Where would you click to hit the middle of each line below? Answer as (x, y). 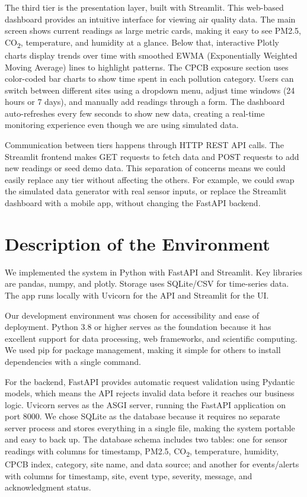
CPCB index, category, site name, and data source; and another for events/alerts (152, 464)
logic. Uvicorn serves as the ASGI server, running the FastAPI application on (145, 404)
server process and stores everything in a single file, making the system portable (150, 427)
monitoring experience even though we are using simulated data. (122, 125)
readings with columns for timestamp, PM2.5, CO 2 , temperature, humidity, (142, 452)
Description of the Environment (137, 243)
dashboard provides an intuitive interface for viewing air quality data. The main (150, 19)
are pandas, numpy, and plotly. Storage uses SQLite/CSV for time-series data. (147, 283)
